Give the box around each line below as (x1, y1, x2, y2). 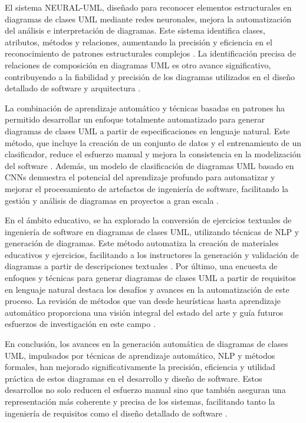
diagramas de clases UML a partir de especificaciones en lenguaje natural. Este (5, 124, 290, 137)
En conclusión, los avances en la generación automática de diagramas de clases (5, 338, 288, 350)
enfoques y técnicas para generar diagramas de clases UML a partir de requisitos (5, 272, 296, 284)
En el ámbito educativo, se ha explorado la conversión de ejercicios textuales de (5, 214, 292, 226)
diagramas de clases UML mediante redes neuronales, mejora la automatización (5, 12, 292, 25)
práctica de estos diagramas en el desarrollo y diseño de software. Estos (5, 372, 262, 384)
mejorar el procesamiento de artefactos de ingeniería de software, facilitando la (5, 182, 289, 194)
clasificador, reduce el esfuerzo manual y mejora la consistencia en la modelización (5, 148, 301, 160)
